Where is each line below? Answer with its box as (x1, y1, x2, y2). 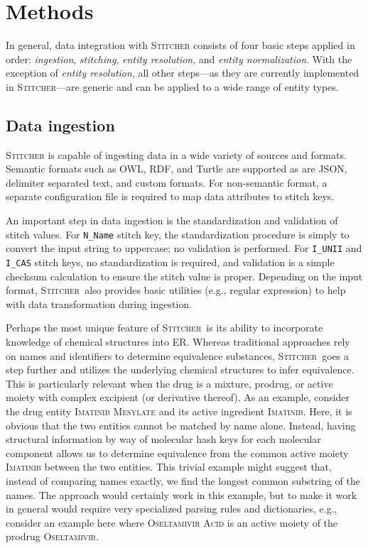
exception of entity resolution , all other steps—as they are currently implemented (6, 65, 359, 80)
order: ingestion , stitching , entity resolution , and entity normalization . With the (6, 51, 352, 66)
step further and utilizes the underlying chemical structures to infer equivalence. (6, 362, 355, 377)
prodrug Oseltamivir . (6, 529, 99, 544)
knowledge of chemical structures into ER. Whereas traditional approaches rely (6, 334, 350, 349)
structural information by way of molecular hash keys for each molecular (6, 432, 321, 446)
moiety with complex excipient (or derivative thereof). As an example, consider (6, 390, 350, 405)
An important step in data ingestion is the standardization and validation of (6, 213, 338, 228)
